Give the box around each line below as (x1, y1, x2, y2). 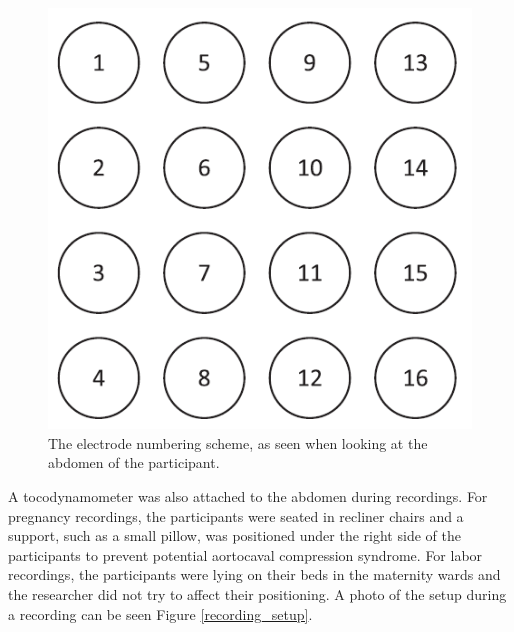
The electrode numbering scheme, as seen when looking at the (48, 432, 428, 453)
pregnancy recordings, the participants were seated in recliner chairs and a (8, 505, 464, 526)
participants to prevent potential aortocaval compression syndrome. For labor (8, 544, 483, 565)
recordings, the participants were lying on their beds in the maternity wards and (8, 564, 501, 585)
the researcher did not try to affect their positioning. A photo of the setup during (8, 584, 507, 605)
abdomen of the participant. (48, 452, 220, 473)
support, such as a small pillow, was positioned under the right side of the (8, 525, 461, 546)
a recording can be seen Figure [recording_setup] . (8, 603, 313, 624)
